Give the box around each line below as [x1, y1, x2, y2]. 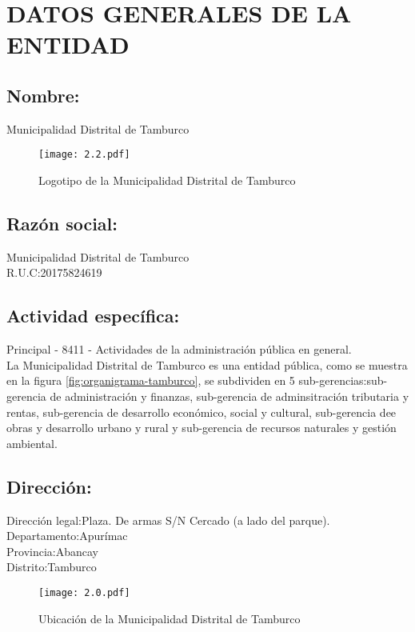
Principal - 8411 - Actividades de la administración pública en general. [6, 341, 352, 358]
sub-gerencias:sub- [298, 372, 388, 389]
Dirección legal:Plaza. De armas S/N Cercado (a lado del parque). [6, 511, 330, 528]
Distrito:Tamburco [6, 558, 97, 575]
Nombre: [6, 82, 80, 107]
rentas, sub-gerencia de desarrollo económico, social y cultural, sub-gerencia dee [6, 403, 397, 420]
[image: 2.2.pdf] [38, 149, 130, 161]
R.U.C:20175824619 [6, 264, 102, 281]
